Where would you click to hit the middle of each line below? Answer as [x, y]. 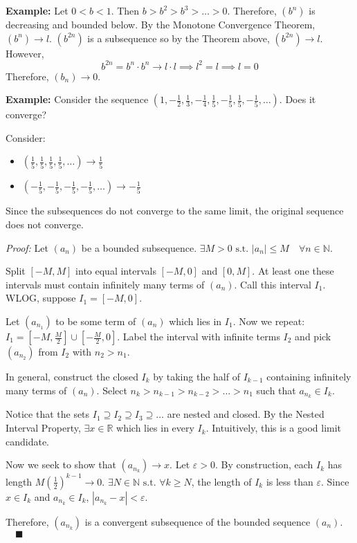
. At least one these [293, 271]
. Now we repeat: [269, 321]
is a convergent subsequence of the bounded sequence [198, 521]
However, [25, 53]
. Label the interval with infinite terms [199, 337]
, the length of [221, 481]
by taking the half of [196, 377]
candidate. [28, 441]
